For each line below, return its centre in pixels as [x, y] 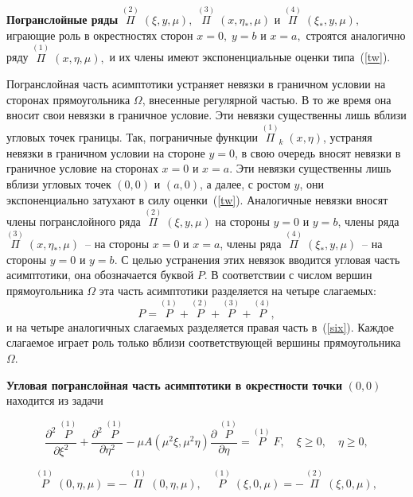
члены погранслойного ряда [74, 221]
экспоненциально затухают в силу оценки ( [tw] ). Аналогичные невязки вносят [197, 199]
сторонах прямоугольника [68, 99]
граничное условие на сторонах [82, 168]
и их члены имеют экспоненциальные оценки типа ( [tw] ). [250, 57]
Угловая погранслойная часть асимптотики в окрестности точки [174, 384]
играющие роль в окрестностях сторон [100, 35]
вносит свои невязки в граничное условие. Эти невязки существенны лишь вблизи [206, 115]
